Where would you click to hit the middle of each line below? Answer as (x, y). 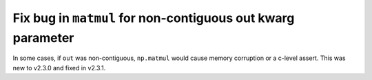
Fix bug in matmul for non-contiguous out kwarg (154, 18)
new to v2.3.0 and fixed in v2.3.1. (59, 68)
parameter (43, 38)
